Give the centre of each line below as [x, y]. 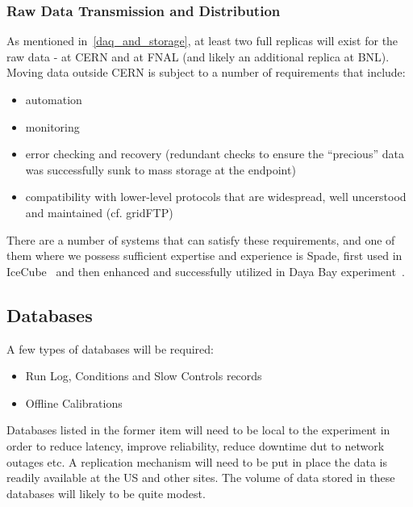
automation [54, 99]
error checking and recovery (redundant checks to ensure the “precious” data [215, 154]
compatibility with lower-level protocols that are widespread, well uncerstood [216, 197]
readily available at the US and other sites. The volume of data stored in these [201, 478]
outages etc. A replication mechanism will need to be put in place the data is [197, 461]
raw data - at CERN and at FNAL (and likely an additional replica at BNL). [198, 56]
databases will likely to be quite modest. [106, 493]
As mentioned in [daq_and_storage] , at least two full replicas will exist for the [202, 41]
